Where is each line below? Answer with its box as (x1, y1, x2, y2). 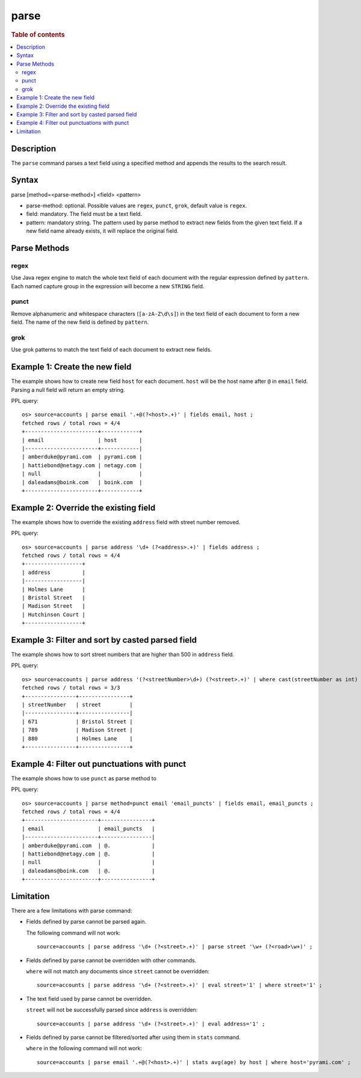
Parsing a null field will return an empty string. (11, 386, 126, 393)
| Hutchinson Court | (22, 611, 85, 618)
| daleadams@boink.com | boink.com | (22, 479, 143, 485)
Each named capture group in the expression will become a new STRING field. (11, 282, 205, 289)
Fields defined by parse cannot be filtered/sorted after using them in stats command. (26, 1033, 241, 1041)
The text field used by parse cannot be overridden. (26, 995, 153, 1002)
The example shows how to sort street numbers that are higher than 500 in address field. (11, 651, 235, 658)
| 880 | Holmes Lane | (22, 735, 134, 742)
